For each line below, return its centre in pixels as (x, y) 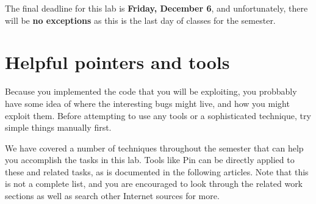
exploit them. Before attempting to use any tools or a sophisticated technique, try (158, 115)
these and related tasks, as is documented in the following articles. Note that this (157, 171)
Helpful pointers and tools (117, 62)
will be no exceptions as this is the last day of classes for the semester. (140, 20)
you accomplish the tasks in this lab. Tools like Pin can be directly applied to (150, 160)
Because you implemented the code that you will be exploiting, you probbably (151, 91)
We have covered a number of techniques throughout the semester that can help (154, 148)
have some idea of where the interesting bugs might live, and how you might (147, 103)
